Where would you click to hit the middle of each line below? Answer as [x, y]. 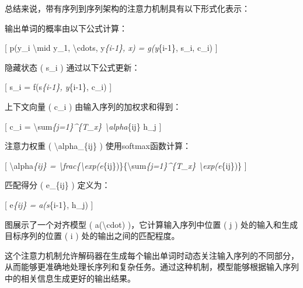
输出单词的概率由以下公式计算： [66, 28]
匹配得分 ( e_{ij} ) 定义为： [58, 185]
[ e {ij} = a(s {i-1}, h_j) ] [49, 204]
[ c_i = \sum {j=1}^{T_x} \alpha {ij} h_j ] [83, 126]
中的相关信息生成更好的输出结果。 [70, 278]
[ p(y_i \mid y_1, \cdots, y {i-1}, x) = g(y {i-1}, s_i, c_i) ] [111, 48]
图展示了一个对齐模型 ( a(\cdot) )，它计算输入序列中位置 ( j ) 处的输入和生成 [151, 224]
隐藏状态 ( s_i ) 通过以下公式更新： [72, 67]
